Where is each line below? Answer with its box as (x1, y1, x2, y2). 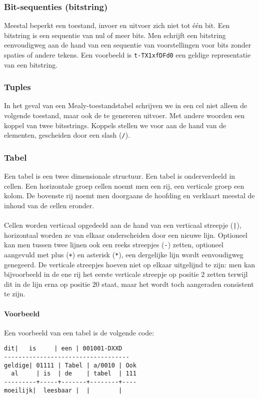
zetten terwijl (207, 269, 248, 279)
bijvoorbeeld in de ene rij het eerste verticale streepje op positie (4, 269, 199, 279)
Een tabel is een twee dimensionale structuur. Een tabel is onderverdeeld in (4, 171, 235, 181)
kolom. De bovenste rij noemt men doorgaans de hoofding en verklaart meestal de (4, 190, 255, 201)
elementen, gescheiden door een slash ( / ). (4, 130, 130, 140)
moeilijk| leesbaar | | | (4, 386, 122, 394)
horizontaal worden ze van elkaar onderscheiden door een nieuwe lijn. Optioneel (4, 229, 247, 240)
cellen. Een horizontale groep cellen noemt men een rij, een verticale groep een (4, 180, 244, 191)
